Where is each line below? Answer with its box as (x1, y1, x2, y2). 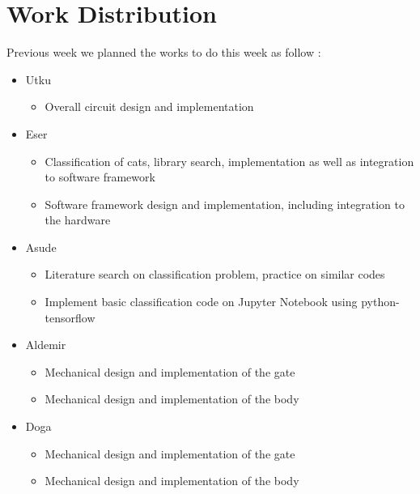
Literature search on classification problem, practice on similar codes (45, 266, 385, 283)
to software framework (45, 168, 155, 185)
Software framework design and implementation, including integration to (45, 195, 405, 212)
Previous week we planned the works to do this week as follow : (6, 44, 321, 61)
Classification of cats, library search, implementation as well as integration (45, 152, 414, 169)
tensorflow (45, 309, 95, 326)
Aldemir (25, 336, 66, 353)
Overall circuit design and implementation (45, 98, 254, 115)
